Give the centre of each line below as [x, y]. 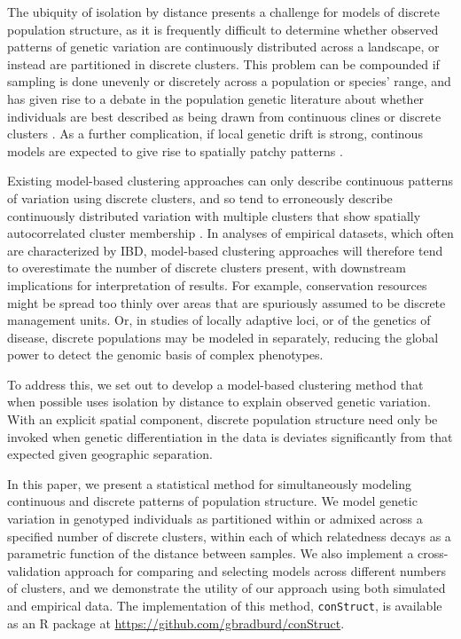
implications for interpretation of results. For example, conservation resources [217, 284]
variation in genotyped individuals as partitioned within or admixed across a [215, 519]
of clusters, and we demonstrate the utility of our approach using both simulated [227, 588]
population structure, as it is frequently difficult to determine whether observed [223, 29]
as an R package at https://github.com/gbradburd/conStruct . [176, 623]
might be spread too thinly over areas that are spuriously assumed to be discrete [227, 302]
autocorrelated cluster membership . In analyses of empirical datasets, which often [230, 233]
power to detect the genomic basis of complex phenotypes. [165, 355]
